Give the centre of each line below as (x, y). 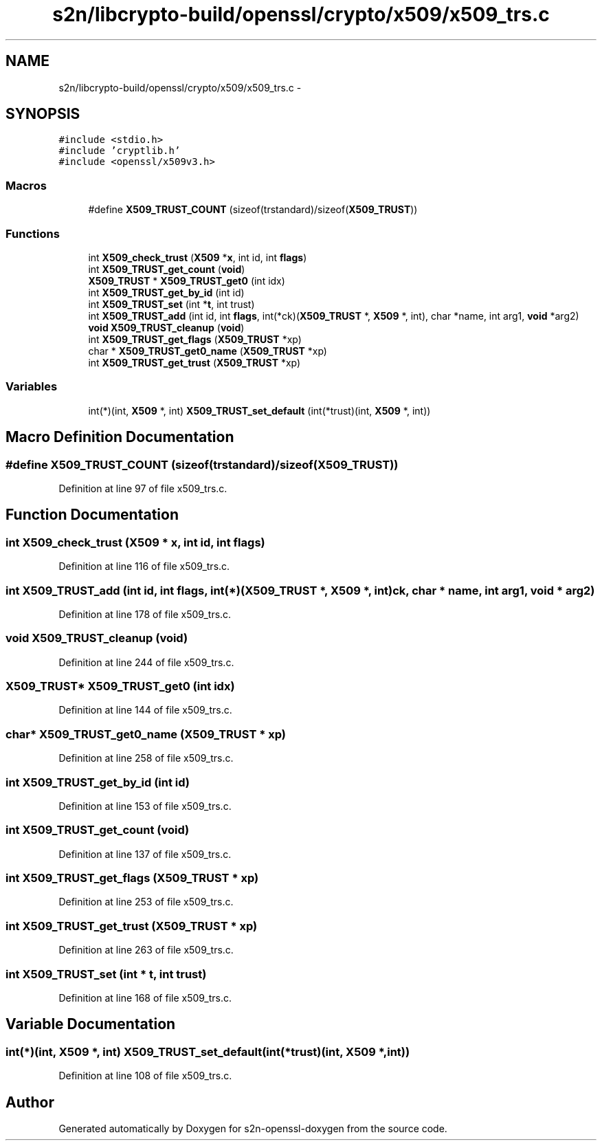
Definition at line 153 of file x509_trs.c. (145, 806)
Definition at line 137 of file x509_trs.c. (145, 854)
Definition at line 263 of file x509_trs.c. (146, 950)
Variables (32, 387)
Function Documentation (92, 515)
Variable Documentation (91, 1024)
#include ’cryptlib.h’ (120, 151)
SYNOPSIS (43, 114)
